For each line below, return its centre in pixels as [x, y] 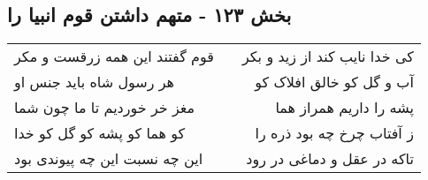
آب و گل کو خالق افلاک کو [334, 82]
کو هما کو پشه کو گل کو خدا [100, 133]
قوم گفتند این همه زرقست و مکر [114, 56]
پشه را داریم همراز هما [344, 108]
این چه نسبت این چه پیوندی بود [109, 159]
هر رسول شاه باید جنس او [95, 82]
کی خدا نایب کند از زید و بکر [328, 56]
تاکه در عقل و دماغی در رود [330, 159]
